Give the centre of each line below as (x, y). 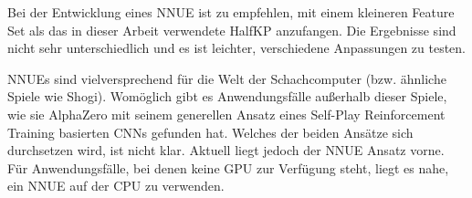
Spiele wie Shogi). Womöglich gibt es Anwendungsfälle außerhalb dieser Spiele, (227, 96)
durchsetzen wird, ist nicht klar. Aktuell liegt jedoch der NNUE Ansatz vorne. (226, 150)
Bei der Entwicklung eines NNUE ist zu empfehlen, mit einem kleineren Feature (231, 12)
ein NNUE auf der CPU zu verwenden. (116, 186)
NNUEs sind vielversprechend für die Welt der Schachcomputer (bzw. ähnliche (227, 78)
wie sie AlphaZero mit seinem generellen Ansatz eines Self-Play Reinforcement (226, 114)
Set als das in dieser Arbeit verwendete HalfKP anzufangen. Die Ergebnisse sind (232, 30)
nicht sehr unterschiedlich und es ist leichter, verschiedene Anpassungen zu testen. (237, 48)
